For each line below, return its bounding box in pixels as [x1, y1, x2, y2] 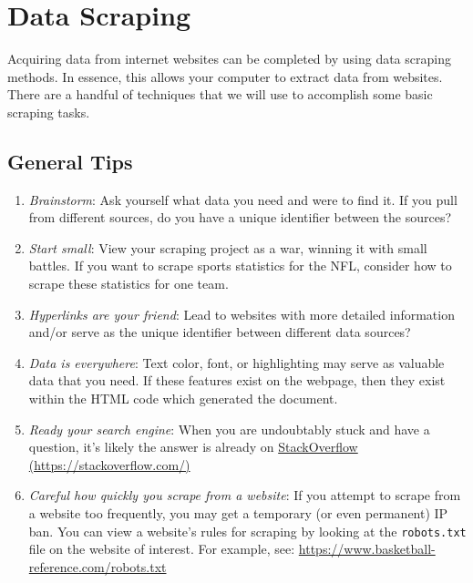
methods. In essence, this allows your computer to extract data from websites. [7, 66, 443, 86]
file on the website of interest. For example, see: [28, 539, 295, 558]
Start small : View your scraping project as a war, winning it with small [28, 238, 427, 257]
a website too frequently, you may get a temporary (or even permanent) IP [28, 504, 448, 523]
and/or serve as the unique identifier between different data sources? [28, 322, 411, 342]
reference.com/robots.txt [28, 557, 167, 576]
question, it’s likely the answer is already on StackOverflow [28, 437, 358, 456]
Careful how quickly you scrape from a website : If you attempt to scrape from [28, 486, 461, 505]
